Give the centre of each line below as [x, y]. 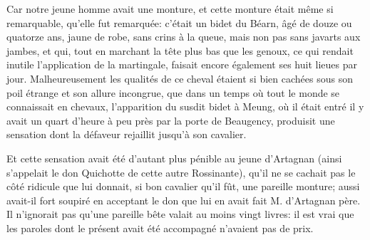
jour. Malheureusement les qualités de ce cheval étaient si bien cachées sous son [180, 78]
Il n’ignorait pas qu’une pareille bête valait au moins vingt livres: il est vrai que [180, 214]
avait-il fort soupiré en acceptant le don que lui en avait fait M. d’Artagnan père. [184, 200]
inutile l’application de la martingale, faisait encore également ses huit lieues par [182, 64]
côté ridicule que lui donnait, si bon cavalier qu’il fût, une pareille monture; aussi [183, 186]
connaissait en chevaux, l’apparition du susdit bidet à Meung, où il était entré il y [185, 106]
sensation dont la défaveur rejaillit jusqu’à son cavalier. [127, 134]
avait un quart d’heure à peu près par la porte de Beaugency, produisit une [171, 120]
